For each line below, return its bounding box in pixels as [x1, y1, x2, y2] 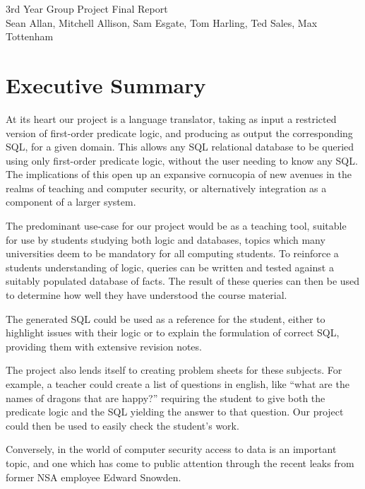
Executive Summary [6, 70, 206, 99]
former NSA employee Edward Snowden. [6, 469, 181, 484]
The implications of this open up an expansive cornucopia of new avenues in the [6, 167, 352, 182]
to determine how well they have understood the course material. [6, 288, 287, 302]
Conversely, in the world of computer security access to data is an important [6, 442, 337, 456]
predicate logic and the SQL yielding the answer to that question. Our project [6, 404, 344, 419]
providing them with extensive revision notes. [6, 338, 202, 353]
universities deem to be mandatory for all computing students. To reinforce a [6, 246, 339, 261]
